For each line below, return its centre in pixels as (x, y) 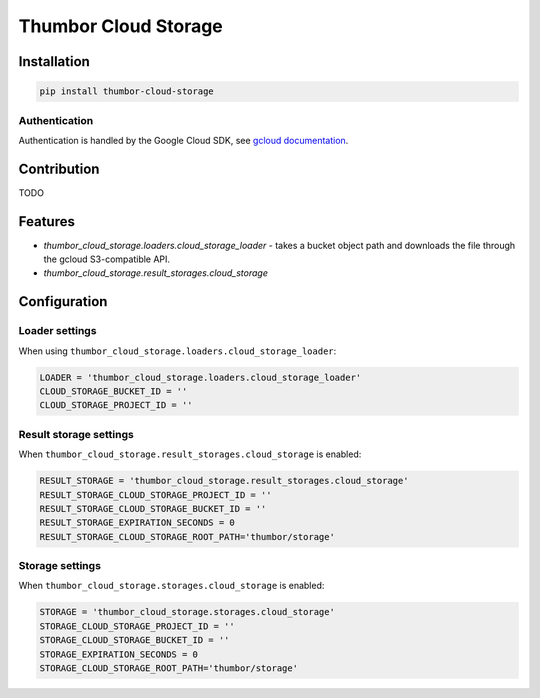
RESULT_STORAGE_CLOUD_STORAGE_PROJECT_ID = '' (155, 494)
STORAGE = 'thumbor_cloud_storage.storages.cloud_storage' (187, 612)
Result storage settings (76, 434)
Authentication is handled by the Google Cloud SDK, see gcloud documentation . (183, 140)
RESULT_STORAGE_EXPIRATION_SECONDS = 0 (137, 523)
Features (46, 221)
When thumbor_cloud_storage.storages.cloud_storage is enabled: (171, 586)
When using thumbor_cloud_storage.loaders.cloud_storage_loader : (177, 351)
